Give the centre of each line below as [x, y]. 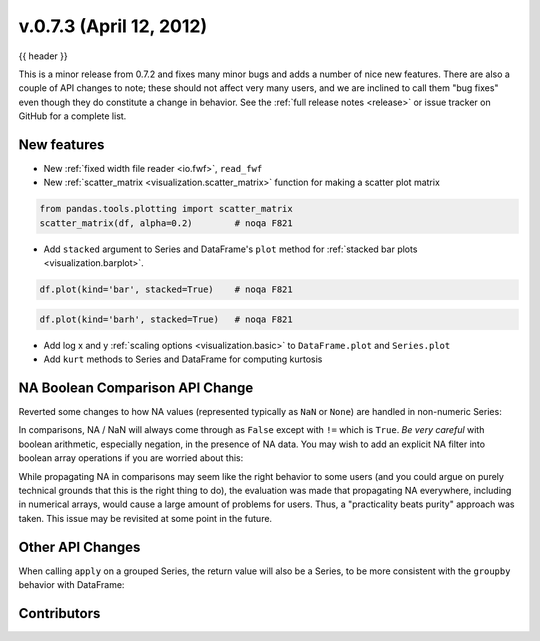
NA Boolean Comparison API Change [136, 387]
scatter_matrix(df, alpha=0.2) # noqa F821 [166, 223]
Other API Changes [79, 546]
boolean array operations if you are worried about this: [131, 458]
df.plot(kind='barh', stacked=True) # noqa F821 [166, 319]
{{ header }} [43, 56]
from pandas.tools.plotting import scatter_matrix [166, 209]
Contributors [59, 613]
